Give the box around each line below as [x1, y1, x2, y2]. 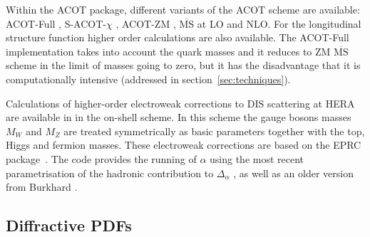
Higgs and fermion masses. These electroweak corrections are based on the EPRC [6, 137, 361, 152]
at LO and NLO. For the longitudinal [197, 16, 361, 31]
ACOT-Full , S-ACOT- [6, 16, 106, 31]
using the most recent [210, 151, 304, 166]
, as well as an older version [233, 165, 354, 180]
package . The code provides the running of [6, 151, 197, 166]
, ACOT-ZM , [115, 16, 176, 31]
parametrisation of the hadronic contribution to [6, 165, 214, 180]
